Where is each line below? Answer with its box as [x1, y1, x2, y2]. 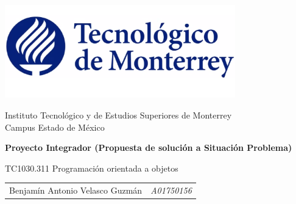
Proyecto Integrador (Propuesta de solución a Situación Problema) [5, 141, 292, 154]
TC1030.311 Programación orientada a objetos [5, 161, 178, 174]
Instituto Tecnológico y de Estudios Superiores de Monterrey [5, 109, 232, 122]
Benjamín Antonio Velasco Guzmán [9, 184, 143, 197]
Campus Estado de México [5, 120, 105, 133]
